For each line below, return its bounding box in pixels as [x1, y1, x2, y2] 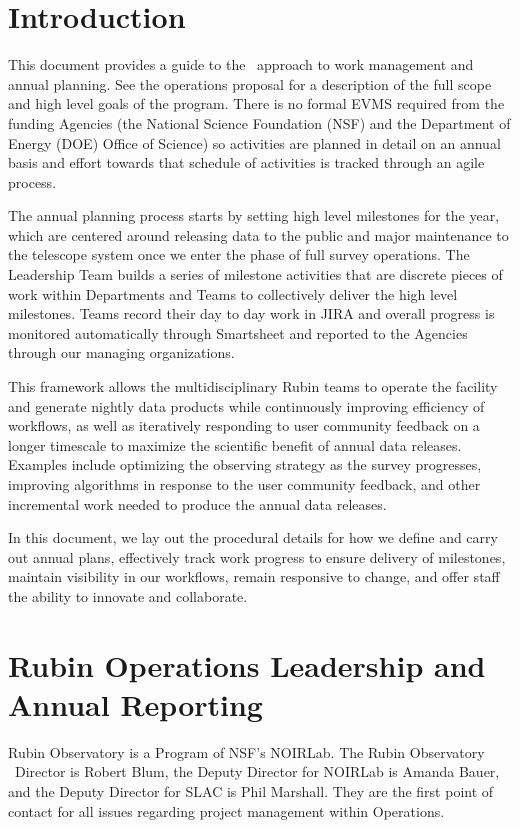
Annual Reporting [8, 683, 263, 724]
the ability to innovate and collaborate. [8, 585, 248, 606]
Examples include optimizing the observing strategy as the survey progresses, [8, 454, 482, 475]
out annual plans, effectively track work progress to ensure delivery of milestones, [8, 546, 506, 567]
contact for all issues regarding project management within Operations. [8, 800, 445, 821]
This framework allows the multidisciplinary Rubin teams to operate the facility [8, 376, 498, 397]
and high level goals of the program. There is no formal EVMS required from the [8, 93, 505, 114]
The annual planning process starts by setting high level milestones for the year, [8, 205, 500, 226]
